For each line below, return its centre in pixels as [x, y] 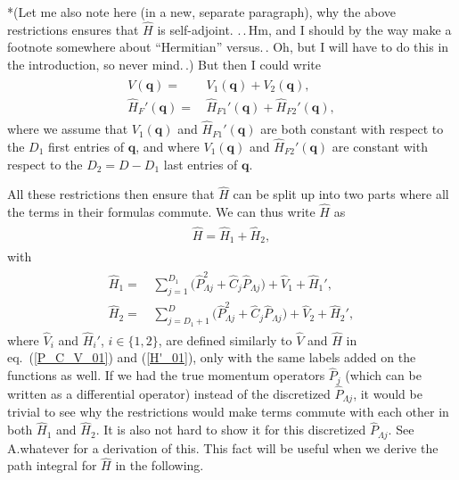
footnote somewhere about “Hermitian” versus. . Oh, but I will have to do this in [228, 47]
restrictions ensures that [73, 29]
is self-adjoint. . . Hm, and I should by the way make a [304, 29]
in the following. [160, 465]
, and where [168, 146]
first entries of [86, 146]
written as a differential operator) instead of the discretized [169, 393]
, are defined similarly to [225, 339]
